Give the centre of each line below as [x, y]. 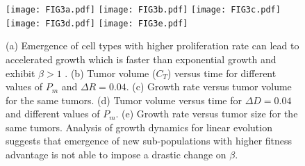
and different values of [53, 114]
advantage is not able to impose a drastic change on [116, 155]
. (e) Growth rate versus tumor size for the [207, 114]
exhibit [20, 73]
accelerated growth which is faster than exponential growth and [141, 59]
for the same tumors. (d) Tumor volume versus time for [124, 100]
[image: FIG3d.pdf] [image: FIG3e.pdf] [97, 23]
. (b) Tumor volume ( [110, 73]
